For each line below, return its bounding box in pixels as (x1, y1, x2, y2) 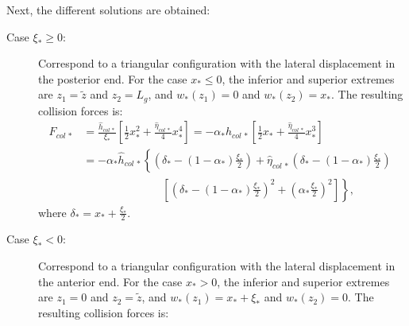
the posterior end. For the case (38, 70, 187, 87)
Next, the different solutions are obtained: (6, 2, 210, 17)
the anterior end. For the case (38, 273, 183, 289)
